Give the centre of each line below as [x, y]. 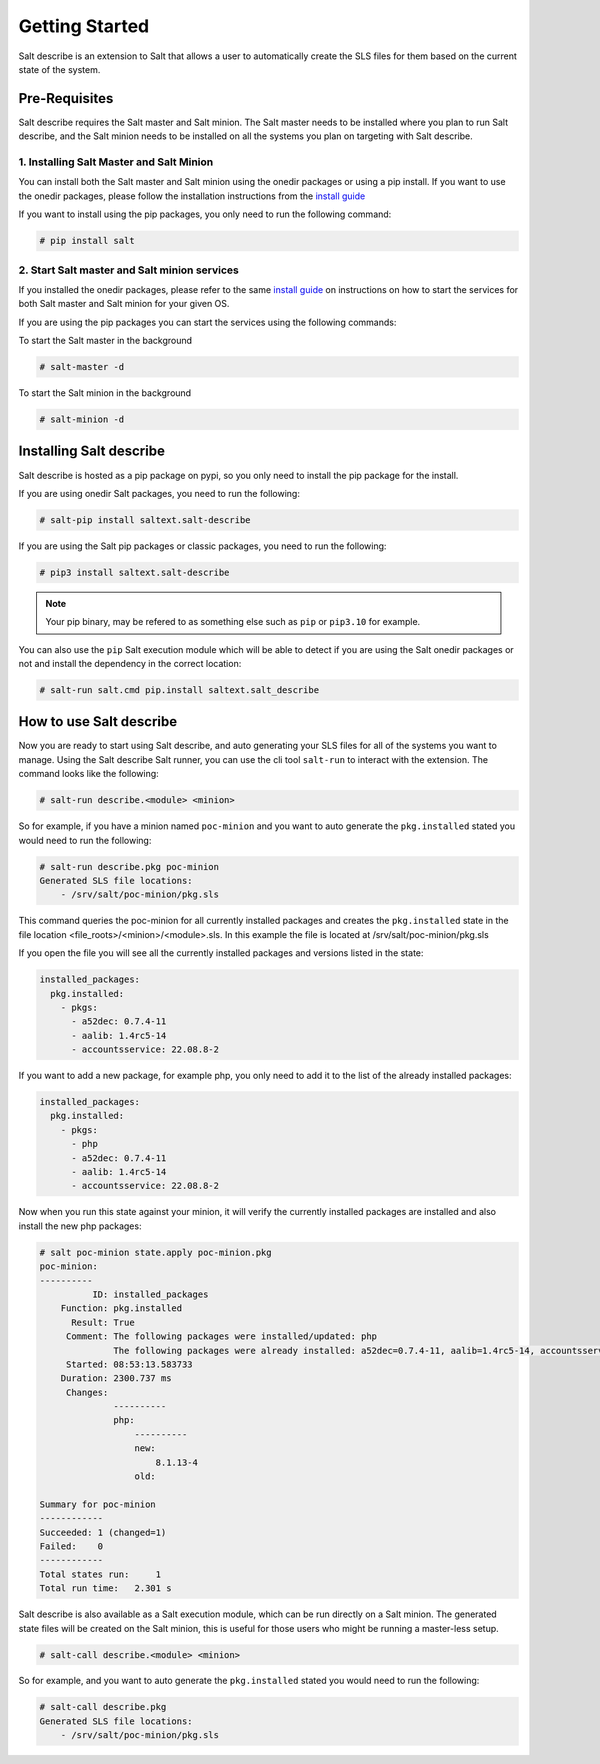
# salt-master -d [82, 367]
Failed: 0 [71, 1546]
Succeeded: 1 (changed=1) [103, 1532]
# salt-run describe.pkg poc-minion [129, 866]
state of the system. [59, 69]
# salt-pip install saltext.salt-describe [145, 519]
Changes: [87, 1392]
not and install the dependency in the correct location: [130, 663]
